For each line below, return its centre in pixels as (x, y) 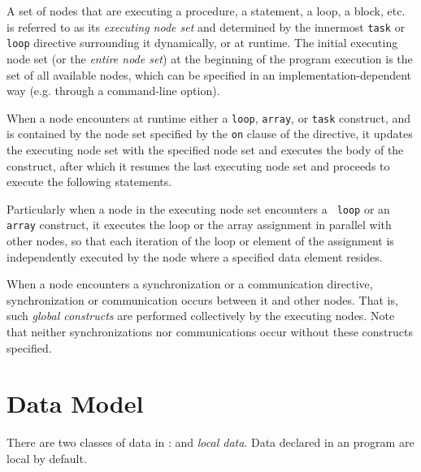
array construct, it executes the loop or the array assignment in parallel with (199, 225)
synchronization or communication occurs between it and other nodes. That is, (202, 299)
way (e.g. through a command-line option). (113, 91)
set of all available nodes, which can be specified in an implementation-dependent (209, 74)
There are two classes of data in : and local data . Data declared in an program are (210, 442)
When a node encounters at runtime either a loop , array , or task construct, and (209, 117)
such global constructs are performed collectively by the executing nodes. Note (201, 316)
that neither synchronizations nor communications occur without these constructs (210, 332)
